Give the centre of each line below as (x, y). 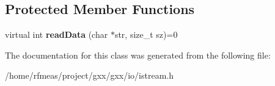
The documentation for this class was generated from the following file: (138, 55)
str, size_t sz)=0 (146, 34)
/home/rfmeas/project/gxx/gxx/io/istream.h (90, 75)
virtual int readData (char (57, 34)
